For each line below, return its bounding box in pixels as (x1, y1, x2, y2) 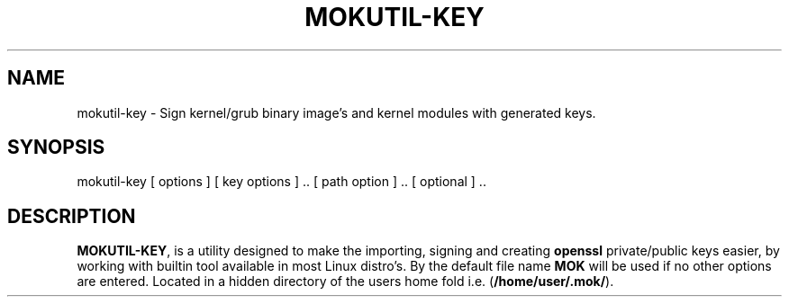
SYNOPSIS (7, 136, 105, 159)
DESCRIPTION (7, 204, 136, 228)
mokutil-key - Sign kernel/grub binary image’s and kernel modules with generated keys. (77, 104, 596, 121)
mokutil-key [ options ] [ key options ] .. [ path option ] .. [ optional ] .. (77, 174, 486, 190)
